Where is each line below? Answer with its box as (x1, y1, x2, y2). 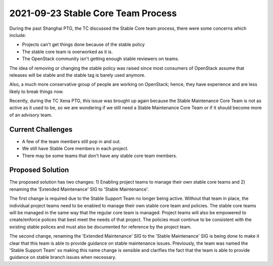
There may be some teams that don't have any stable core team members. (22, 152, 177, 159)
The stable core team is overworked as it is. (22, 49, 113, 55)
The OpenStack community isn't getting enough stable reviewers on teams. (22, 56, 179, 62)
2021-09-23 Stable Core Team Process (9, 8, 177, 19)
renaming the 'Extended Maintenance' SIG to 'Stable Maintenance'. (9, 186, 149, 192)
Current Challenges (9, 125, 73, 134)
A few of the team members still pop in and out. (22, 138, 121, 144)
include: (9, 32, 26, 38)
